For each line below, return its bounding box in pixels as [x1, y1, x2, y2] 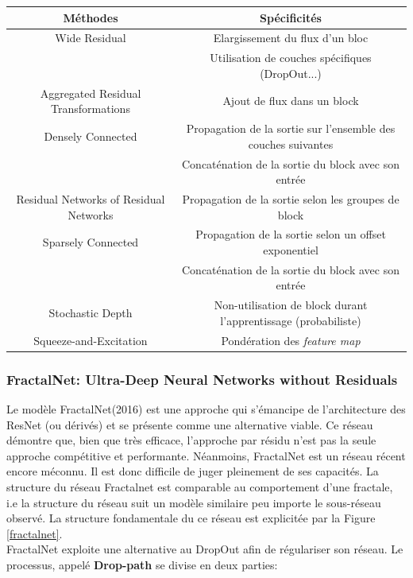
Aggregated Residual [40, 84, 141, 101]
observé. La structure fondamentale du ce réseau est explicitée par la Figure [6, 510, 376, 526]
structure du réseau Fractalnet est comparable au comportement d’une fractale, [6, 478, 393, 495]
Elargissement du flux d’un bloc [213, 29, 369, 46]
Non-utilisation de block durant [214, 297, 368, 313]
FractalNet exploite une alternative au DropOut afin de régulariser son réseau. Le [6, 541, 403, 557]
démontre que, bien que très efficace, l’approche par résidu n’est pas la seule [6, 432, 376, 448]
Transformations [51, 100, 130, 117]
